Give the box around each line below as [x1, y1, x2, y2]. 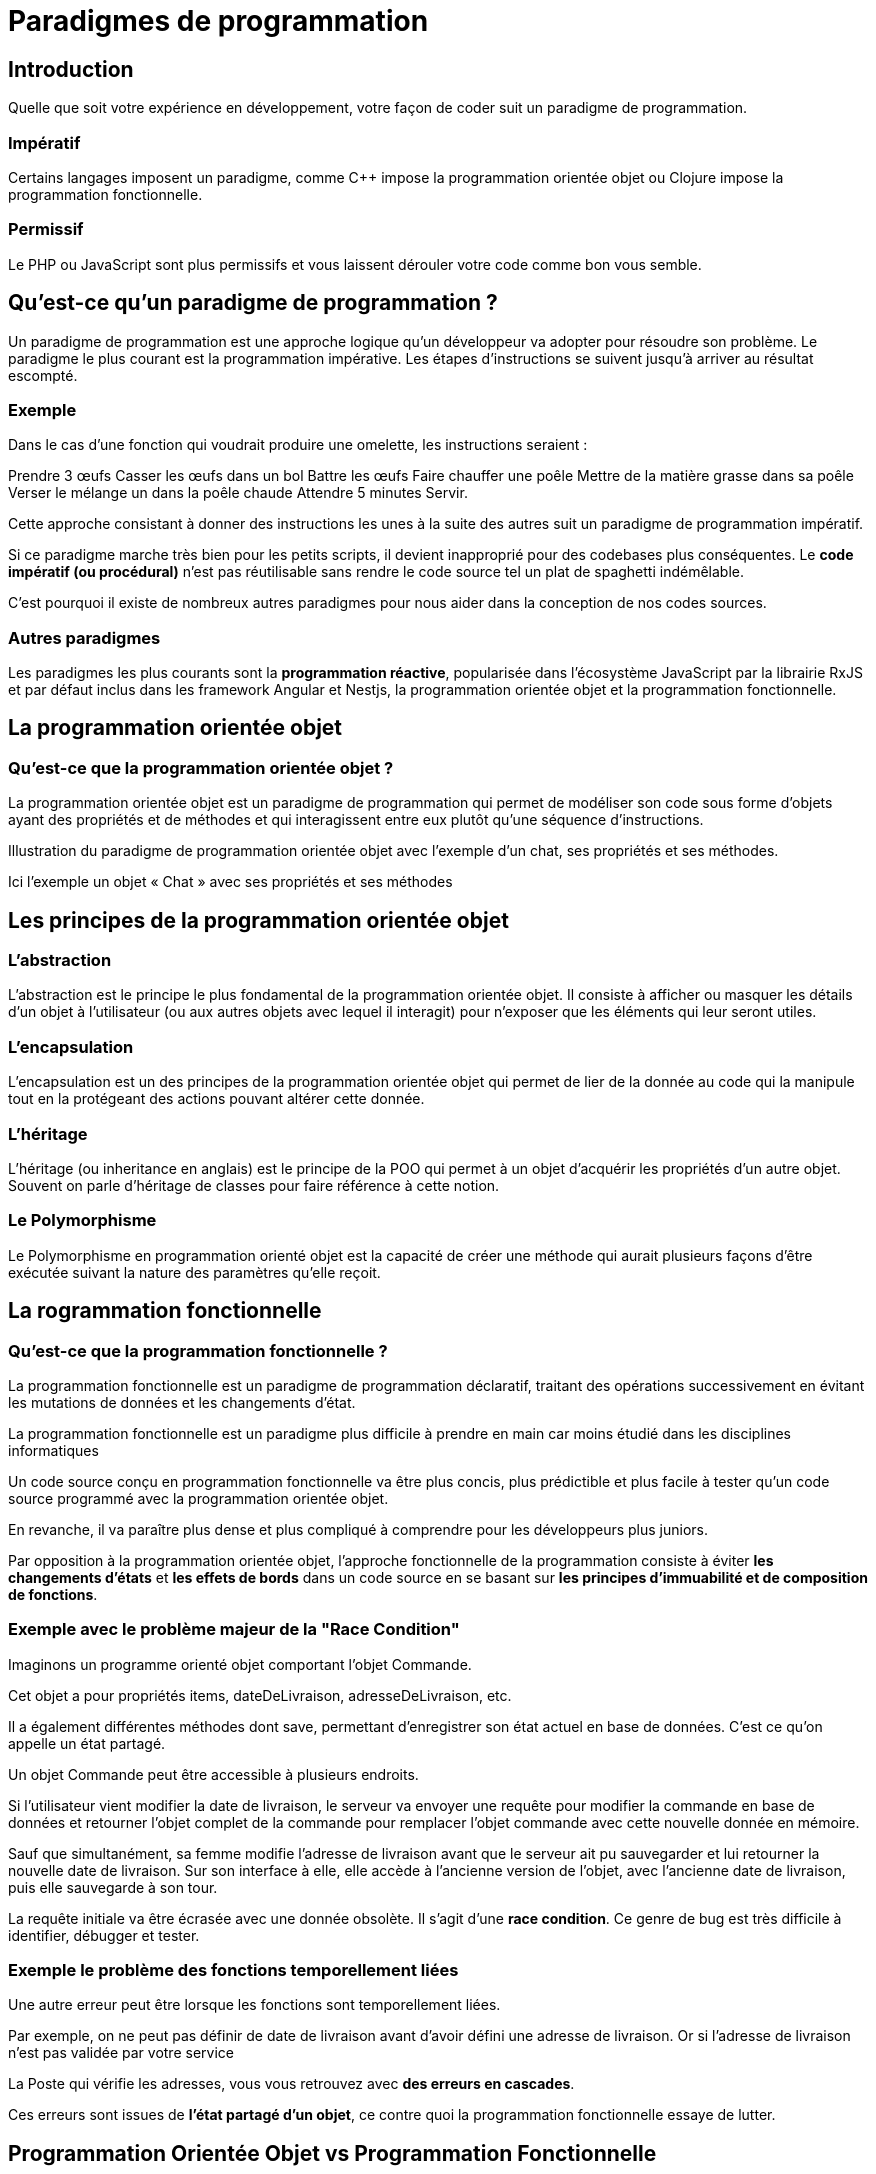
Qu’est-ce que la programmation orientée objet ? [8, 757, 394, 778]
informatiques [8, 1441, 99, 1459]
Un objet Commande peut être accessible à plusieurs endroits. [8, 1765, 419, 1783]
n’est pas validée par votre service [8, 2044, 234, 2062]
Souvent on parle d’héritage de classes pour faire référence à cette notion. [8, 1176, 500, 1194]
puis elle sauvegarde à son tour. [8, 1878, 218, 1896]
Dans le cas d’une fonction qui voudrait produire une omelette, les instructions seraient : [8, 436, 588, 454]
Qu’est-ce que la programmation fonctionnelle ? [8, 1340, 388, 1361]
